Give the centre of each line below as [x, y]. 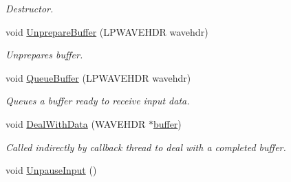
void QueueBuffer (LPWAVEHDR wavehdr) [98, 77]
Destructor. [30, 8]
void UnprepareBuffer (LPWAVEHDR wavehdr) [107, 31]
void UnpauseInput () [51, 170]
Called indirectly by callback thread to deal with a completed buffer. [146, 147]
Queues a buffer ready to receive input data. [98, 101]
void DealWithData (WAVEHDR [76, 123]
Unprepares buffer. [44, 55]
